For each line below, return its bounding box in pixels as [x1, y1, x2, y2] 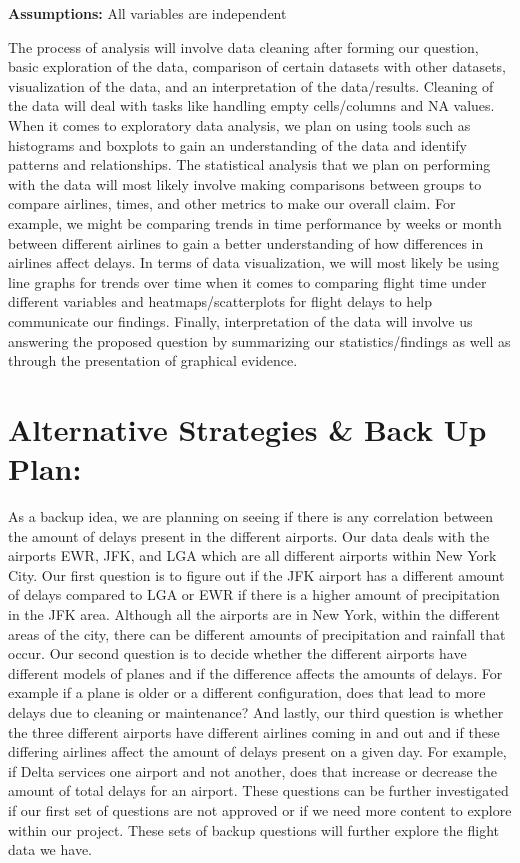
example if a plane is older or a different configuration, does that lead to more [8, 682, 486, 703]
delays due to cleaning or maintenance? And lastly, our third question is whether [8, 701, 504, 722]
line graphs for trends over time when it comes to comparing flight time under [8, 271, 487, 292]
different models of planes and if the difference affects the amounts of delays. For [8, 662, 503, 683]
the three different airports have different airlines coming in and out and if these [8, 721, 500, 742]
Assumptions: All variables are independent [8, 3, 287, 23]
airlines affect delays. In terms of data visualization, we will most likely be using [8, 252, 499, 273]
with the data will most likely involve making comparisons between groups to [8, 173, 482, 194]
